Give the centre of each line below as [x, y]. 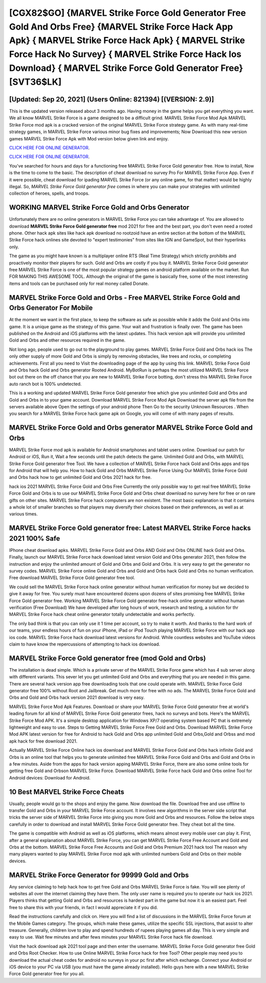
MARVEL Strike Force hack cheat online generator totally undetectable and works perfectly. [102, 614]
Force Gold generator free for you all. [47, 974]
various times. [23, 514]
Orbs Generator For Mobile [51, 308]
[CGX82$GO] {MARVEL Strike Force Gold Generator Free [128, 13]
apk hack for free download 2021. [43, 741]
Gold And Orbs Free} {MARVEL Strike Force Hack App [121, 27]
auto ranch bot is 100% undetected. [45, 384]
